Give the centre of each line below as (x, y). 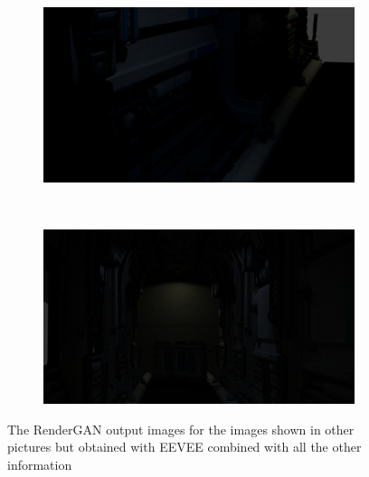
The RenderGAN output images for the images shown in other (181, 429)
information (40, 464)
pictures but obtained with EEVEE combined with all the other (184, 447)
